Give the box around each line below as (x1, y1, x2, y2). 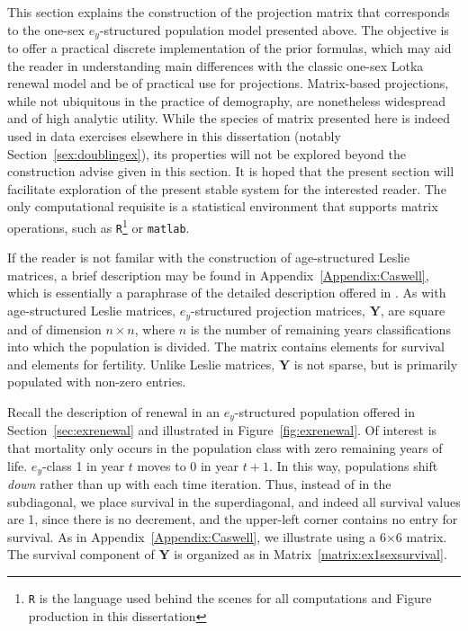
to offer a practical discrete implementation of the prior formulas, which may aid (7, 39, 452, 58)
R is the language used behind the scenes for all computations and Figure (28, 588, 432, 607)
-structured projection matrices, (190, 301, 365, 320)
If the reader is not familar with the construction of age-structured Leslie (7, 248, 410, 267)
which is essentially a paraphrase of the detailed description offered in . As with (7, 283, 446, 302)
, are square (380, 301, 445, 320)
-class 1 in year (41, 456, 125, 475)
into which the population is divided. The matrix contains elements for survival (7, 337, 445, 356)
